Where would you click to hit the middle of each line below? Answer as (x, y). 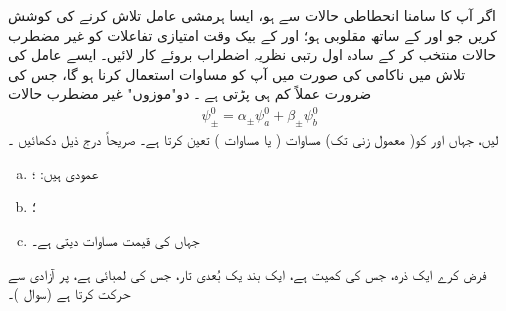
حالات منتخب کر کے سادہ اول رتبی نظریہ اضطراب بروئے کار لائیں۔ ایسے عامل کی (252, 54)
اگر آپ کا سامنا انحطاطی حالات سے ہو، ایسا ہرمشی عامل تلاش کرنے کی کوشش (252, 15)
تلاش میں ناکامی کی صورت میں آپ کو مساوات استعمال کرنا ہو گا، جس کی (237, 73)
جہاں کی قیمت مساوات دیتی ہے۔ (115, 240)
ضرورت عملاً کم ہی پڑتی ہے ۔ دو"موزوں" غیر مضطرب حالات (190, 93)
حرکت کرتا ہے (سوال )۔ (69, 293)
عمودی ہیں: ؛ (65, 172)
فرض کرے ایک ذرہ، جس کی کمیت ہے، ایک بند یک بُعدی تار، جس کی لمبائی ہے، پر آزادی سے (247, 273)
